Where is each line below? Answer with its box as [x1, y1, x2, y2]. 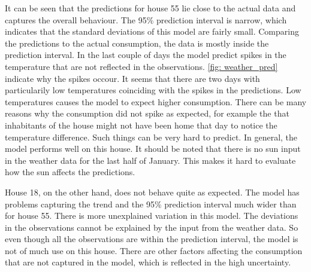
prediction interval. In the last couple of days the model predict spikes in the [5, 48, 286, 61]
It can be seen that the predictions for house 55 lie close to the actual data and [5, 2, 296, 14]
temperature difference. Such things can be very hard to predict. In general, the [5, 130, 298, 143]
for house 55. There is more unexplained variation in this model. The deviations [5, 209, 298, 222]
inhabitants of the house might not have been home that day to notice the [5, 118, 277, 131]
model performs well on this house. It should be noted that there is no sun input [5, 142, 301, 155]
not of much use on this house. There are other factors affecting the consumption [5, 244, 303, 256]
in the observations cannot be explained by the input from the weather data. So [5, 221, 298, 233]
